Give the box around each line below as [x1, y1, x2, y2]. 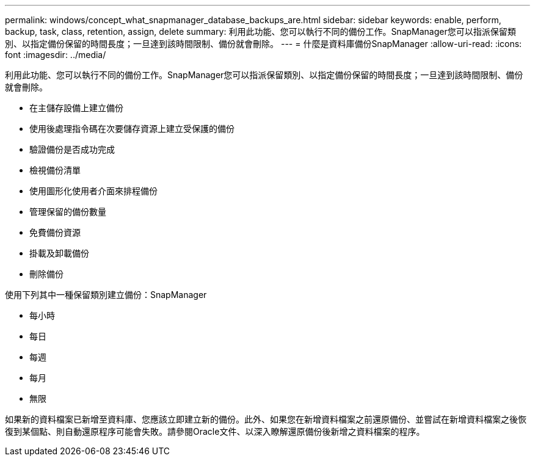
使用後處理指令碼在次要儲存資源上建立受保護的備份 [29, 123, 235, 134]
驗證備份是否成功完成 [29, 144, 115, 154]
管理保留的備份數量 [29, 206, 106, 217]
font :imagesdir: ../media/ [5, 49, 106, 60]
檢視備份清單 [29, 165, 81, 175]
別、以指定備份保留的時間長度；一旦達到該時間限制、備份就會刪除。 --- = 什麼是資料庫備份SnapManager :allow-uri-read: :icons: [5, 38, 522, 49]
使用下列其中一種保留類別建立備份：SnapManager [5, 289, 207, 300]
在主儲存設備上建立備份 [29, 103, 123, 113]
